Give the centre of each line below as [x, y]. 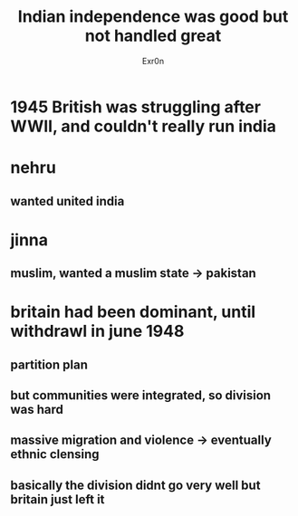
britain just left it [58, 499]
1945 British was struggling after [136, 107]
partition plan [49, 364]
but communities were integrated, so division [140, 396]
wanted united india [67, 201]
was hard [37, 410]
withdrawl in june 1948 [97, 331]
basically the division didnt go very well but [135, 485]
